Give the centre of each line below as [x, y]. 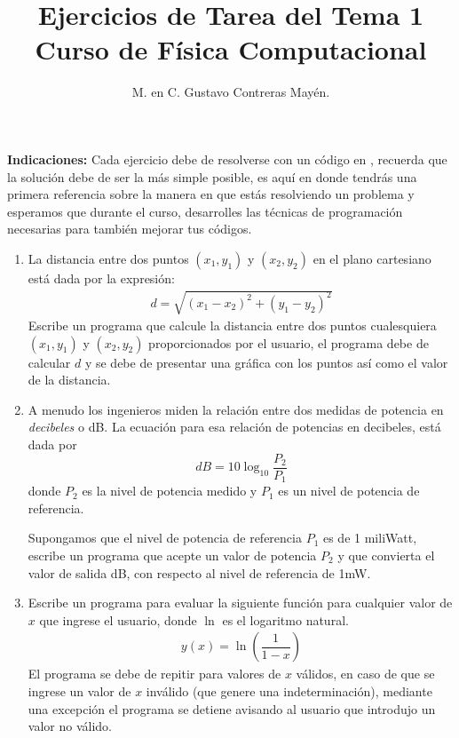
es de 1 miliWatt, [370, 538]
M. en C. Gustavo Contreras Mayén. [231, 92]
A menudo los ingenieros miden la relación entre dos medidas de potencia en [236, 409]
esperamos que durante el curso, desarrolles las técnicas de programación [205, 211]
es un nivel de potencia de [349, 491]
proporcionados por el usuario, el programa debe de [289, 342]
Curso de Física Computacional [231, 49]
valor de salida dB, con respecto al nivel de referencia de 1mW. [199, 572]
